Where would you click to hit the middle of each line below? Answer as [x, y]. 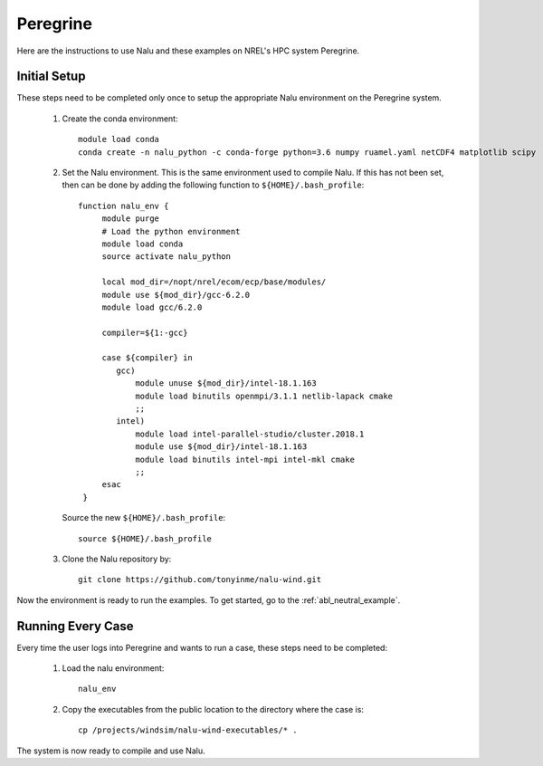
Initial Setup [51, 77]
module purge [131, 219]
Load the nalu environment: [113, 668]
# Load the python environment [171, 231]
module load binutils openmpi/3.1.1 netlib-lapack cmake [264, 396]
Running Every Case [75, 626]
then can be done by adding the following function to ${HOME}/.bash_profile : [213, 185]
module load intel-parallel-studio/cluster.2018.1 [250, 434]
